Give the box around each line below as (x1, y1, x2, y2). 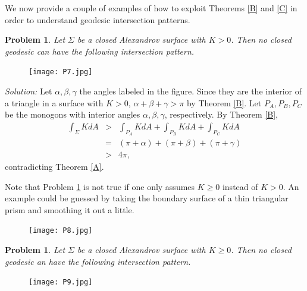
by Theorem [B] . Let (186, 96, 262, 109)
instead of (222, 180, 258, 192)
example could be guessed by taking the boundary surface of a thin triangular (5, 192, 289, 204)
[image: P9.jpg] (29, 278, 93, 287)
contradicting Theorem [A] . (5, 160, 104, 173)
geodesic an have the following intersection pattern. (5, 255, 191, 267)
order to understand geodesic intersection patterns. (5, 13, 190, 26)
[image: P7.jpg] (29, 68, 93, 77)
